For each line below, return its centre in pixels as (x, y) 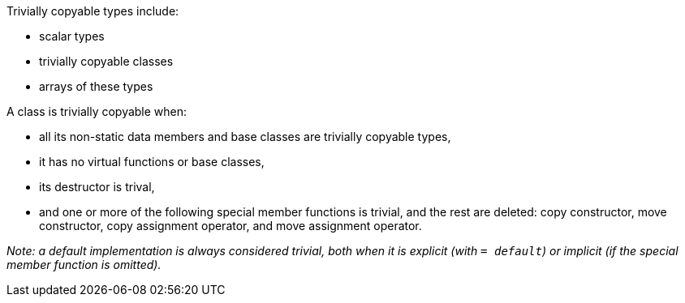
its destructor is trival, (97, 187)
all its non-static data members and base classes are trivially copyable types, (245, 137)
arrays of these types (96, 86)
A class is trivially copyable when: (97, 111)
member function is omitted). (84, 265)
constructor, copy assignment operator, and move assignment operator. (230, 226)
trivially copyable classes (106, 61)
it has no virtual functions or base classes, (152, 162)
